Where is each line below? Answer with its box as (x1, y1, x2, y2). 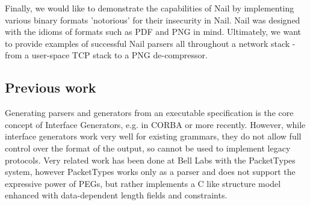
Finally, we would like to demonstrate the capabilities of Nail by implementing (5, 2, 294, 14)
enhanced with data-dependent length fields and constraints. (5, 189, 228, 201)
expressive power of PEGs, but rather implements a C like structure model (5, 177, 281, 189)
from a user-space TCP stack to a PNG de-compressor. (5, 49, 208, 61)
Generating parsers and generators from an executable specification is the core (5, 106, 294, 119)
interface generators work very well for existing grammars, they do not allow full (5, 130, 302, 142)
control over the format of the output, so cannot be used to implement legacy (5, 141, 291, 154)
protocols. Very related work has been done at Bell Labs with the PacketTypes (5, 153, 296, 166)
